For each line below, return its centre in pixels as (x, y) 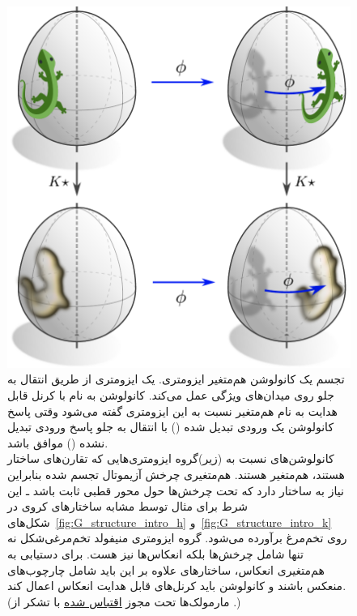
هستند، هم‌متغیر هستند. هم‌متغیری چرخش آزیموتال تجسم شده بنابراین (176, 474)
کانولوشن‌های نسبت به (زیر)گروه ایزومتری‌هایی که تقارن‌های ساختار (171, 458)
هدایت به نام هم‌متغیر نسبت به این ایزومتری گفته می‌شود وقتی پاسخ (172, 411)
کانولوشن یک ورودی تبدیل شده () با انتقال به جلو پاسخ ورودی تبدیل (171, 427)
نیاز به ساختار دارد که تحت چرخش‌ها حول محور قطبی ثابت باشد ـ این (176, 490)
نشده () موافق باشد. (58, 442)
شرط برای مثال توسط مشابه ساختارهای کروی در (128, 506)
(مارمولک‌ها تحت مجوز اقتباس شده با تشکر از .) (124, 601)
